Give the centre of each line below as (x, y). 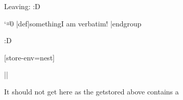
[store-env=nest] (29, 57)
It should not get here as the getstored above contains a (91, 91)
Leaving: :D (22, 6)
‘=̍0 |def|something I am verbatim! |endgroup (73, 23)
